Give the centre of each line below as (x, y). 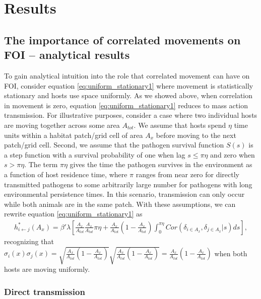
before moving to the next (196, 135)
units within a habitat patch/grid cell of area (74, 135)
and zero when (233, 154)
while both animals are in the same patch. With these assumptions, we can (120, 204)
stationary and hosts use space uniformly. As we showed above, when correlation (128, 95)
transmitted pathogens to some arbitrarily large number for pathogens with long (128, 184)
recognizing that (29, 241)
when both (231, 253)
